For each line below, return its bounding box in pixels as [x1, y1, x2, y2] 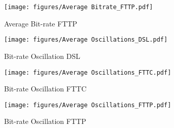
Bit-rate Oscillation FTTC [4, 83, 87, 94]
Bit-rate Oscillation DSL [4, 50, 81, 61]
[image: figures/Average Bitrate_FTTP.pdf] [4, 4, 153, 11]
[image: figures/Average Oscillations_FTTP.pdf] [4, 101, 171, 109]
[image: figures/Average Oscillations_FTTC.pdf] [4, 69, 171, 76]
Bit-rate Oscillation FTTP [4, 116, 86, 126]
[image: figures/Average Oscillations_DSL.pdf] [4, 36, 168, 44]
